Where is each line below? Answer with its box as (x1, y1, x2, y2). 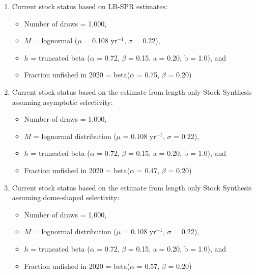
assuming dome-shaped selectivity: (12, 192, 120, 203)
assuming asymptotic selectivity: (12, 96, 113, 107)
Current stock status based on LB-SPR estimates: (12, 1, 167, 11)
